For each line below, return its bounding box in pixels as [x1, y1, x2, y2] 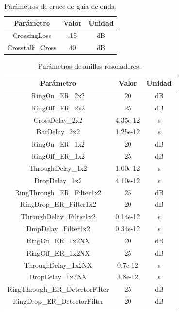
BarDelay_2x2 [36, 127, 80, 137]
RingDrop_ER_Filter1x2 [20, 199, 96, 209]
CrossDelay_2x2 [33, 114, 82, 125]
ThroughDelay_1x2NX [24, 259, 93, 270]
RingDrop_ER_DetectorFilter [12, 296, 104, 306]
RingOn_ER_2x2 [31, 90, 85, 100]
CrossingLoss [13, 30, 51, 40]
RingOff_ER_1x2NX [26, 247, 90, 257]
